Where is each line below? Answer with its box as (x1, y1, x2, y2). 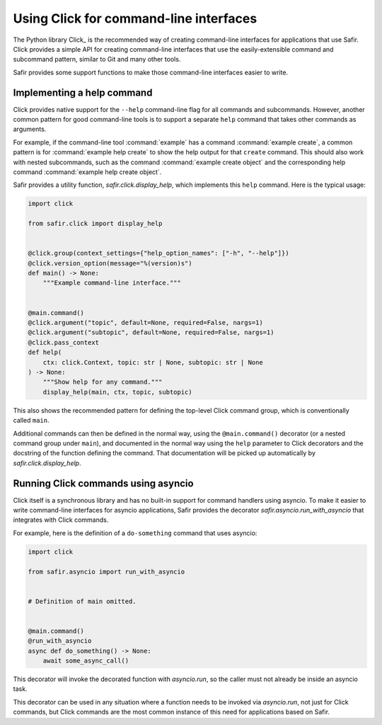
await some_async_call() (42, 657, 129, 665)
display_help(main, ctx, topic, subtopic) (42, 388, 192, 396)
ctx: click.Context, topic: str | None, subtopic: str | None (42, 358, 263, 366)
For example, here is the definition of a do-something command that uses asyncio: (13, 528, 257, 537)
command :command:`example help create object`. (13, 167, 162, 176)
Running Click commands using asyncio (13, 477, 194, 489)
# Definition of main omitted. (28, 597, 137, 605)
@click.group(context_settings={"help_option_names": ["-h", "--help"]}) (28, 249, 289, 258)
